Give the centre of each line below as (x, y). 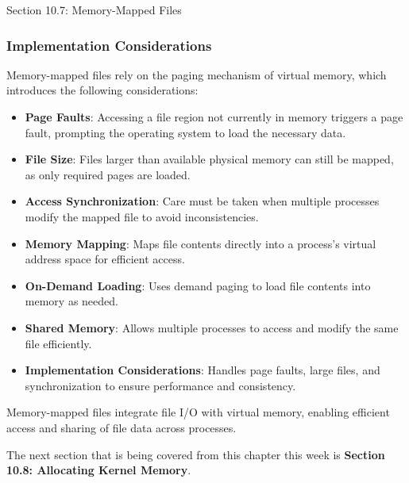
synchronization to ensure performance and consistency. (160, 385)
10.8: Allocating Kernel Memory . (99, 470)
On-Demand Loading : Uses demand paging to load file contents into (198, 285)
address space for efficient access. (105, 259)
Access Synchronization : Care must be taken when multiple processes (202, 201)
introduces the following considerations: (102, 90)
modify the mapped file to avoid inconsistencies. (142, 216)
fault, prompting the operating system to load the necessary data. (185, 132)
